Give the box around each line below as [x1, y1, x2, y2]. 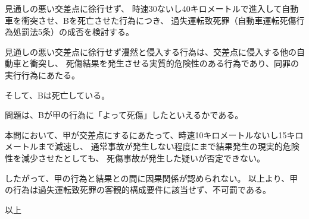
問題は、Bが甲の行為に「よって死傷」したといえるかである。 [5, 109, 244, 121]
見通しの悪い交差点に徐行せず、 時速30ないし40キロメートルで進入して [5, 2, 282, 14]
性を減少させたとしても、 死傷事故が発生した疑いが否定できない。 [5, 151, 266, 164]
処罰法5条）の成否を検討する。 [13, 26, 134, 38]
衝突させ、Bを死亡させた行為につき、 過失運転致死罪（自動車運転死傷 [21, 14, 296, 26]
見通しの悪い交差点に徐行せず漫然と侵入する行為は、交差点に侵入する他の [5, 45, 296, 58]
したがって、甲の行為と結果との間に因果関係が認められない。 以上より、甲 [5, 172, 298, 184]
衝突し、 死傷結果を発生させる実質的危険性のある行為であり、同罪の [29, 57, 299, 69]
